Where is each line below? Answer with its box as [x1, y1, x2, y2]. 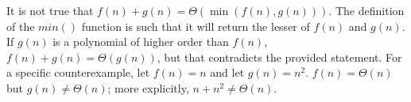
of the [6, 17, 35, 34]
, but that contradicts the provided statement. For [157, 48, 402, 65]
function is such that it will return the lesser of [81, 17, 310, 34]
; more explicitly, [107, 79, 189, 96]
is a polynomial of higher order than [52, 33, 229, 50]
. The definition [328, 2, 405, 18]
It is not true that [6, 2, 94, 18]
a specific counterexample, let [6, 64, 150, 81]
